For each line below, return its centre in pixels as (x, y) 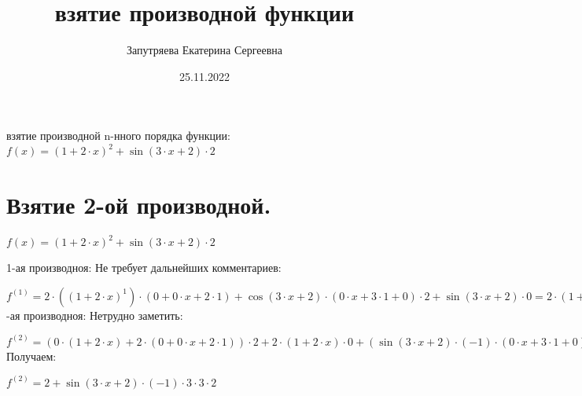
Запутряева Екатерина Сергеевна (204, 50)
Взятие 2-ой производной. (139, 204)
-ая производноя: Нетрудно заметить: (95, 315)
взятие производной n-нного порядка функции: (118, 136)
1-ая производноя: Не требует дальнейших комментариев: (144, 268)
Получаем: (31, 356)
